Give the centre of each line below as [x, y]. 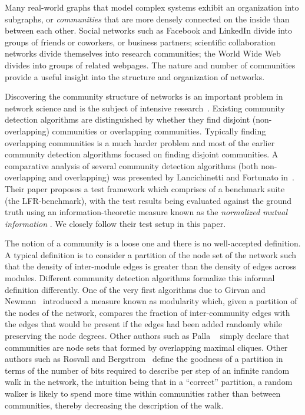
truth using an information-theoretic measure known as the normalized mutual [146, 212]
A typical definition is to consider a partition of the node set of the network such [151, 254]
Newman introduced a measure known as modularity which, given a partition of [151, 301]
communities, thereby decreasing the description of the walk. [114, 405]
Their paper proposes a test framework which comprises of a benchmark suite [145, 188]
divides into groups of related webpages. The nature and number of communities [150, 65]
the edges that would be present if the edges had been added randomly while [143, 324]
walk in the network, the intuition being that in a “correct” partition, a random [149, 382]
